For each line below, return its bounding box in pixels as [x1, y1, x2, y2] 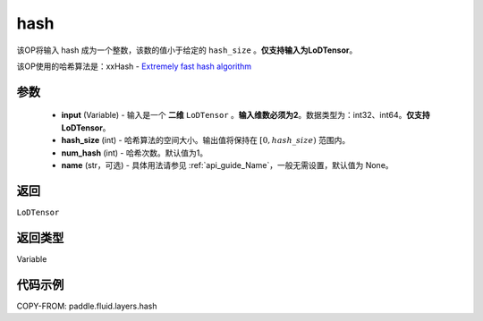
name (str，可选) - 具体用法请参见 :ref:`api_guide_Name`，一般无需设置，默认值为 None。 [61, 159, 394, 170]
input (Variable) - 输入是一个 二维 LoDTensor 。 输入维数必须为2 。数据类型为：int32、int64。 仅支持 [61, 110, 430, 121]
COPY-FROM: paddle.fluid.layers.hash [16, 300, 157, 311]
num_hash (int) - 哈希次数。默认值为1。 [61, 148, 208, 158]
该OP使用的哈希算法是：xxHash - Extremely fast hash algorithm [16, 61, 252, 72]
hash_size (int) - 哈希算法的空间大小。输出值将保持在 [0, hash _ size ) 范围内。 [61, 135, 351, 146]
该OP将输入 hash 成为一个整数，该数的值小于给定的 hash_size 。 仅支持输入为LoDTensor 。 [16, 45, 358, 55]
